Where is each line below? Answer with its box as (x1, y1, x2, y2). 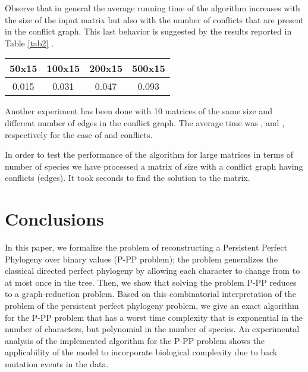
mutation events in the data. (5, 358, 109, 370)
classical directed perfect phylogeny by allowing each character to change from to (5, 264, 300, 277)
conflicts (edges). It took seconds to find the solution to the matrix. (5, 171, 250, 184)
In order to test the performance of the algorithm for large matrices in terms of (5, 148, 294, 161)
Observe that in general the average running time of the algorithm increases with (5, 2, 300, 14)
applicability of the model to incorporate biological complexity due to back (5, 346, 278, 358)
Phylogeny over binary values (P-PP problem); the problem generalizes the (5, 252, 278, 265)
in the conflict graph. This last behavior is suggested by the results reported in (5, 25, 292, 37)
